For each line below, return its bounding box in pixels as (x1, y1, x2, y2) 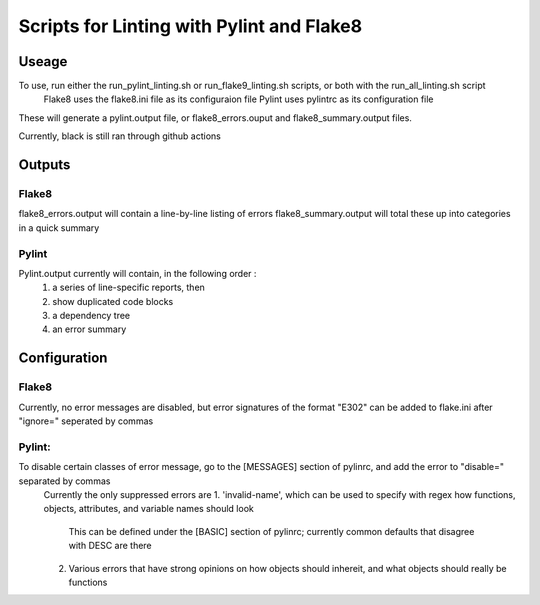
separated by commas (18, 475, 111, 487)
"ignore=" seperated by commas (18, 415, 154, 427)
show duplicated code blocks (52, 295, 174, 307)
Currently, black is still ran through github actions (18, 130, 222, 142)
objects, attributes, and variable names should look (43, 503, 254, 515)
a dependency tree (52, 310, 131, 322)
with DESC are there (68, 540, 152, 552)
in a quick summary (18, 221, 100, 234)
